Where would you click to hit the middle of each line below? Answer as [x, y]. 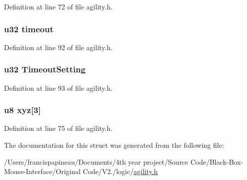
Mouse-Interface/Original [42, 171]
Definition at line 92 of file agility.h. [58, 47]
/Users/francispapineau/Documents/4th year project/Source [96, 161]
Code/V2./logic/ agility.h [120, 171]
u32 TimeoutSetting [45, 69]
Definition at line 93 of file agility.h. [58, 88]
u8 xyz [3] [23, 110]
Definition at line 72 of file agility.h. [58, 6]
